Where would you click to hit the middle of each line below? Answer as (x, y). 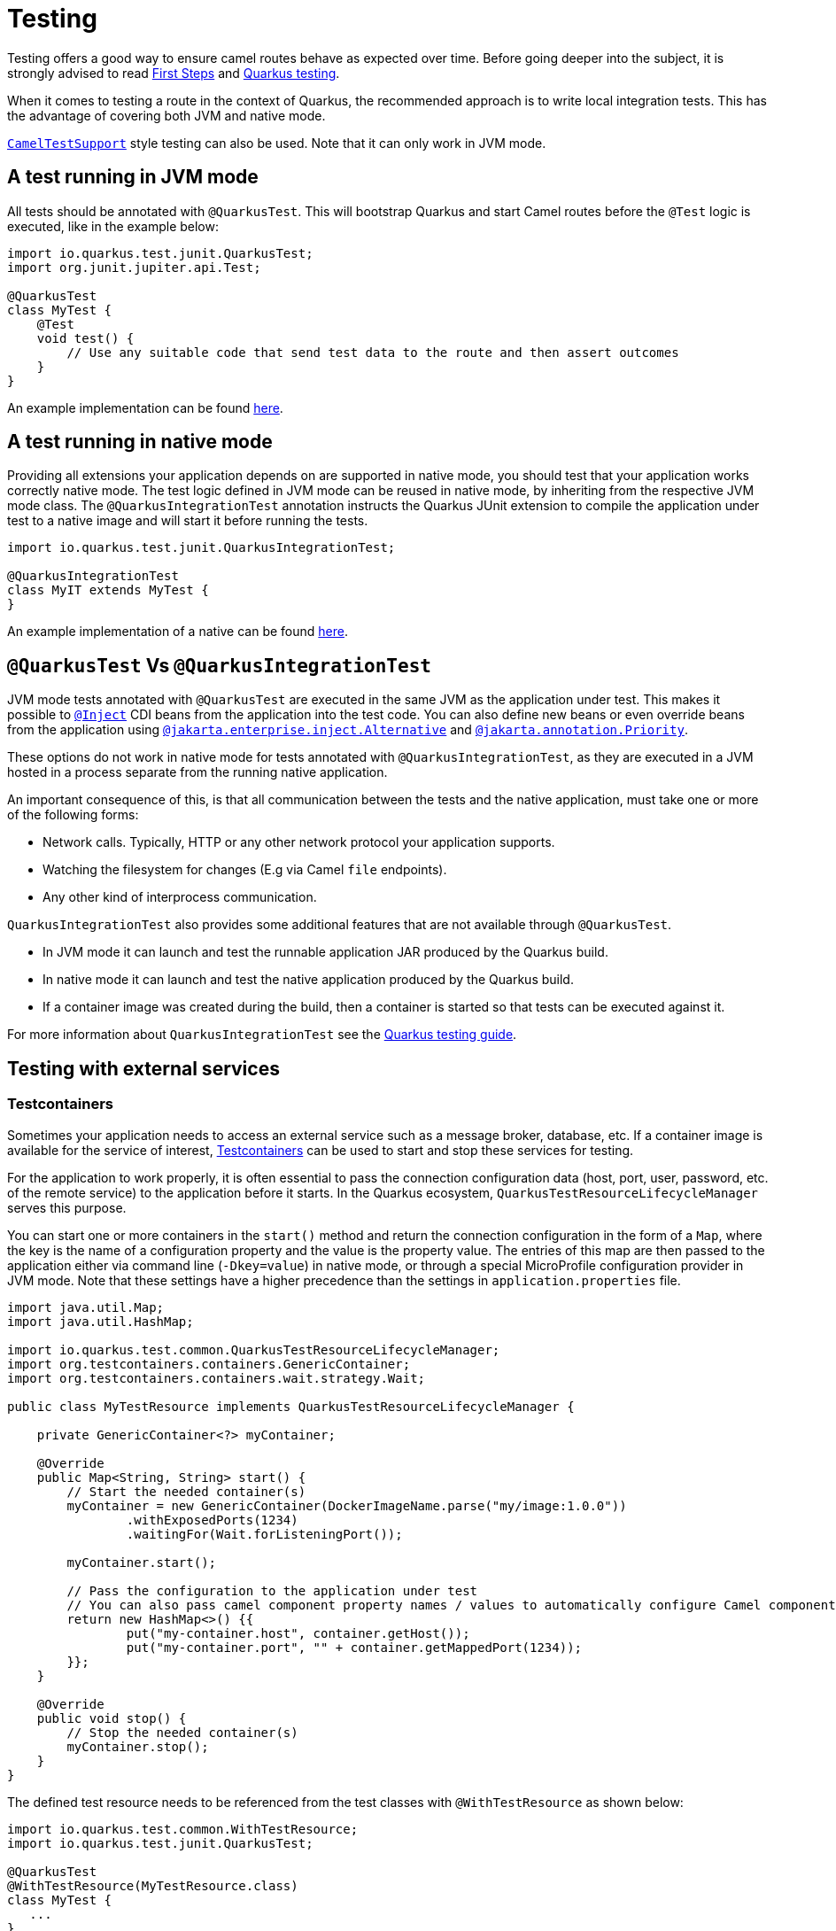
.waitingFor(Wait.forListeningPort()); (264, 1534)
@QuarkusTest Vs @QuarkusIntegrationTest (219, 665)
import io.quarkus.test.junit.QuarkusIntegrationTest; (201, 548)
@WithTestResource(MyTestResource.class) (153, 1885)
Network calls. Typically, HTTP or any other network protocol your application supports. (299, 842)
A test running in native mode (140, 442)
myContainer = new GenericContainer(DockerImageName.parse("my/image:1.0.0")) (347, 1505)
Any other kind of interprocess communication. (180, 897)
